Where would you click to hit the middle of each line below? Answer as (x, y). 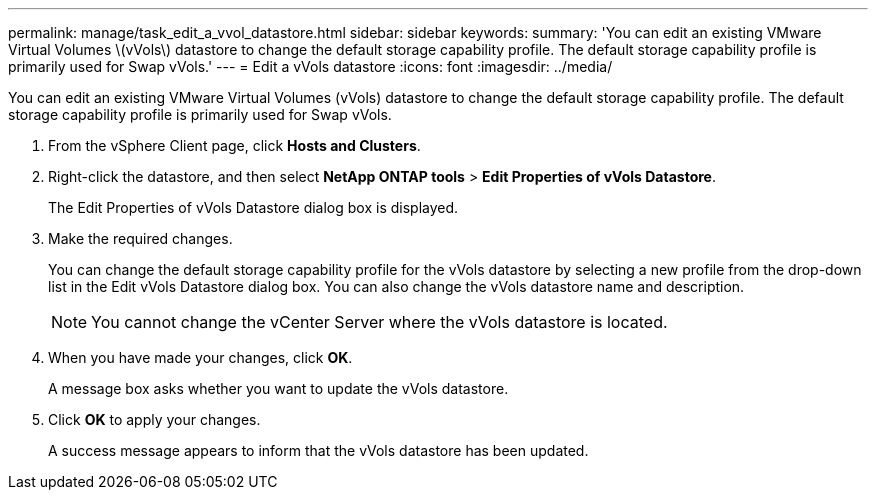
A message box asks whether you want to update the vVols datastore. (278, 388)
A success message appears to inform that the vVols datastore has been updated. (318, 450)
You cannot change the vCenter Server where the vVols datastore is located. (379, 322)
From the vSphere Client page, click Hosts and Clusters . (234, 145)
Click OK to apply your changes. (154, 419)
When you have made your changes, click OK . (200, 357)
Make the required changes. (140, 238)
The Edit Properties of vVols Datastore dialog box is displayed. (253, 207)
